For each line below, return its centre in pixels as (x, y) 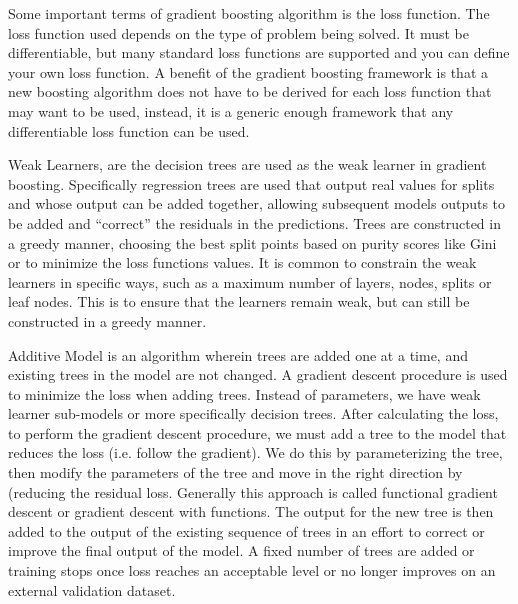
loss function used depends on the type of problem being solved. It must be (238, 32)
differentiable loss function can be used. (129, 130)
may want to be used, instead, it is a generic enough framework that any (231, 110)
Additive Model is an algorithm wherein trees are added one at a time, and (238, 354)
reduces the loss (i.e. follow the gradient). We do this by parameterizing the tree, (255, 452)
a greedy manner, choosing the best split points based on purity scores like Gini (252, 242)
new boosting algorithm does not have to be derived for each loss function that (250, 91)
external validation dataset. (92, 589)
